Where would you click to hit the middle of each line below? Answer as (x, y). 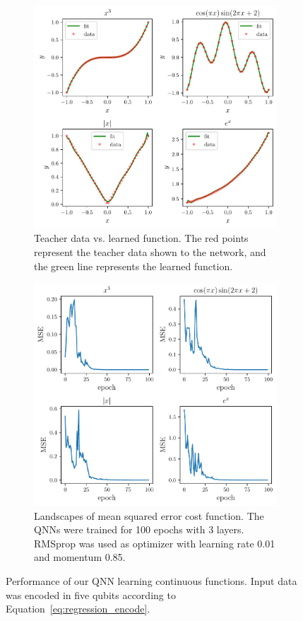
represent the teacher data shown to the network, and (150, 252)
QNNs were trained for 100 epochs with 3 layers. (139, 529)
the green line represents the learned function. (133, 266)
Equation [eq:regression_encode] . (78, 609)
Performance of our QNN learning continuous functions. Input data (151, 581)
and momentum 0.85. (80, 557)
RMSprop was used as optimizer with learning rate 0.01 (155, 543)
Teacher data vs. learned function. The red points (141, 238)
